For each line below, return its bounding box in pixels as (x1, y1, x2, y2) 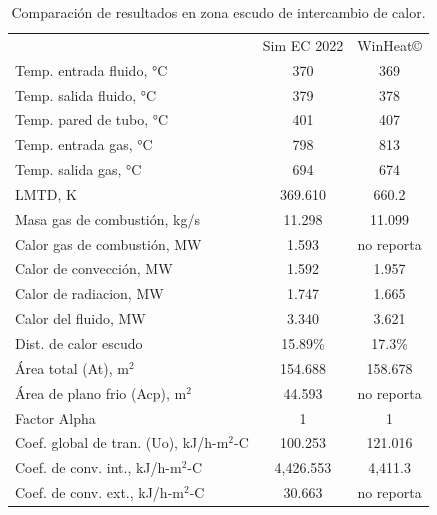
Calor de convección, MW (15, 258, 173, 279)
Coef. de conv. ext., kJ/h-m (15, 482, 184, 503)
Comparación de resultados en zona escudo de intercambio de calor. (11, 2, 426, 22)
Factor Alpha (15, 407, 96, 428)
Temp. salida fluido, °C (15, 84, 157, 105)
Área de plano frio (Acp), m (15, 382, 187, 403)
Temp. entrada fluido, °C (15, 59, 168, 80)
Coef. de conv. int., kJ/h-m (15, 457, 182, 478)
